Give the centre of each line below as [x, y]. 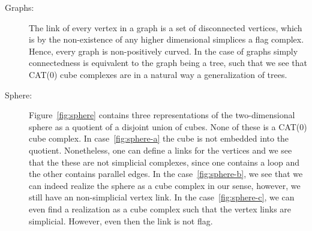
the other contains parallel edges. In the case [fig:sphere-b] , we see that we [166, 174]
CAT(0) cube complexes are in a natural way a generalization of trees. [158, 74]
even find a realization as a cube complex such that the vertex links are [160, 208]
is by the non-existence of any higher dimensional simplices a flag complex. [166, 39]
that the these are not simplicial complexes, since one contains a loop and [164, 162]
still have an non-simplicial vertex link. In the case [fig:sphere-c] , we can [162, 197]
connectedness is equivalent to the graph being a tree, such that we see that [168, 63]
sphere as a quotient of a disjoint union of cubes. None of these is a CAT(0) [168, 126]
